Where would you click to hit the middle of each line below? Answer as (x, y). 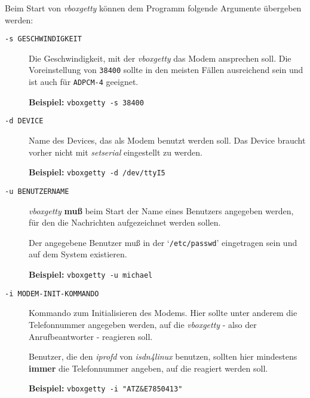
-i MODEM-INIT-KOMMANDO (52, 294)
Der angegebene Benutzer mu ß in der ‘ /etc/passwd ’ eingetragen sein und (163, 242)
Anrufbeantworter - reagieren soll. (91, 336)
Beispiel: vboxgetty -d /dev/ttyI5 (97, 172)
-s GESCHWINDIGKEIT (43, 39)
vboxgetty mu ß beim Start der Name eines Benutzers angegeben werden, (161, 210)
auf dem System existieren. (78, 254)
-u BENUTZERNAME (37, 191)
